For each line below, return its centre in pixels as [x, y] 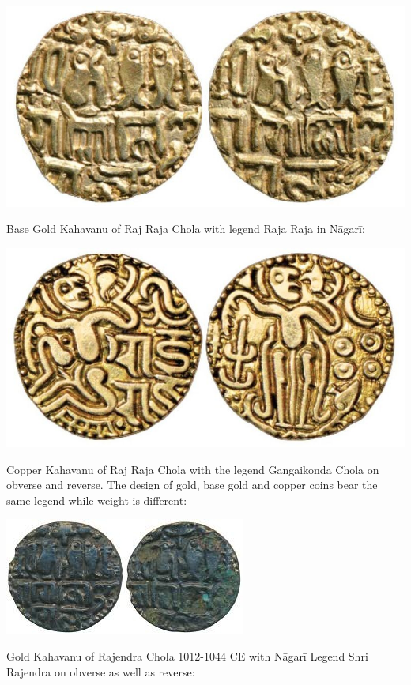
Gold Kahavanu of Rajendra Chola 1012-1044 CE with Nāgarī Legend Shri [187, 656]
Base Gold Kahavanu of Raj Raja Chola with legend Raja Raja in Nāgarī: [186, 229]
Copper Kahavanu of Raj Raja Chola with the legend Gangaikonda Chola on [193, 469]
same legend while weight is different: [97, 500]
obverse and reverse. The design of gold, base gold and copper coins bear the [192, 485]
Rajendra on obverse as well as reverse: [101, 671]
